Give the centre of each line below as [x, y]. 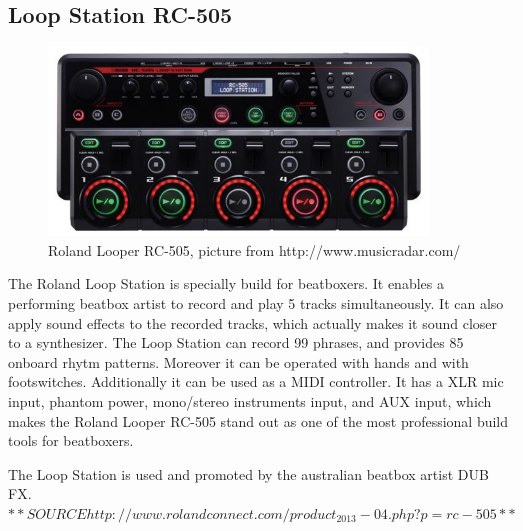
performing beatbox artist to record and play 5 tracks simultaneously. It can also [256, 302]
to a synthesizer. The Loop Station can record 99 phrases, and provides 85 [236, 342]
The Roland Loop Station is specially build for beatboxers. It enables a [226, 283]
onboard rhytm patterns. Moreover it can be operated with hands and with [238, 361]
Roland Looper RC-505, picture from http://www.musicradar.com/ [254, 249]
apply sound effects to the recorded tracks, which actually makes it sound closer [253, 322]
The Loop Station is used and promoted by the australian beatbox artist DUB [248, 473]
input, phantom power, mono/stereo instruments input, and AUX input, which [250, 400]
